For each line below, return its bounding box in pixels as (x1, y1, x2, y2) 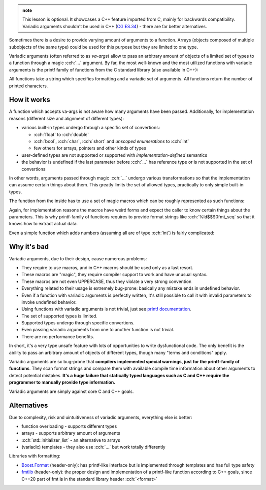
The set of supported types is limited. (21, 313, 98, 319)
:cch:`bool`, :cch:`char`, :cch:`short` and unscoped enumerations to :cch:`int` (33, 138, 189, 144)
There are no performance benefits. (21, 333, 95, 340)
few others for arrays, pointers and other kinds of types (33, 145, 146, 151)
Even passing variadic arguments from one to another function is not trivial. (21, 327, 174, 333)
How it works (9, 96, 50, 104)
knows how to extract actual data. (9, 221, 78, 227)
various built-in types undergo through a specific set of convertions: (21, 125, 160, 131)
